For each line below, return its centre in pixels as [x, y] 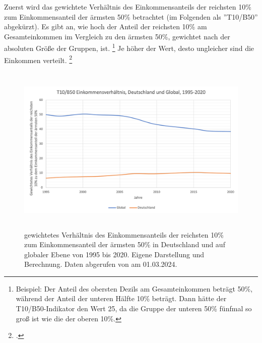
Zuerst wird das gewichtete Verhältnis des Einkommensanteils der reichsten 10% [128, 7]
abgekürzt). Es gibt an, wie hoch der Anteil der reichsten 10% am [106, 26]
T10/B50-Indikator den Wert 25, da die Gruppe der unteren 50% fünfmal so [134, 308]
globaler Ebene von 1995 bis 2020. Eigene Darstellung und [114, 254]
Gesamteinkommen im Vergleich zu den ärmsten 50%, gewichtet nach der [117, 36]
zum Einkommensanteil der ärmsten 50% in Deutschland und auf [125, 244]
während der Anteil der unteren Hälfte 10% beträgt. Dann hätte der [121, 298]
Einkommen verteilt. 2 [38, 59]
